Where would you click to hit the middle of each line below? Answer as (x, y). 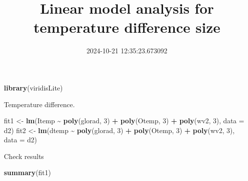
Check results (24, 156)
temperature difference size (127, 27)
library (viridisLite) (33, 87)
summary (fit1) (28, 172)
